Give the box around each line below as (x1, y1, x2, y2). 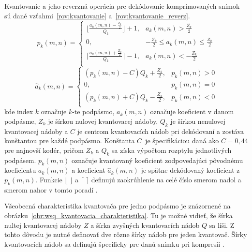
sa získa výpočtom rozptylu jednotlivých (112, 145, 232, 155)
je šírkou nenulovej (170, 116, 226, 126)
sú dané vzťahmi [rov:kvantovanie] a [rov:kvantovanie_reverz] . (4, 10, 190, 20)
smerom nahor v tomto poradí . (4, 184, 98, 194)
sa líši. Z (209, 220, 235, 230)
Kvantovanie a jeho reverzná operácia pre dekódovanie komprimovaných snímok (4, 1, 240, 11)
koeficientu (4, 165, 36, 175)
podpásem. (4, 155, 36, 165)
